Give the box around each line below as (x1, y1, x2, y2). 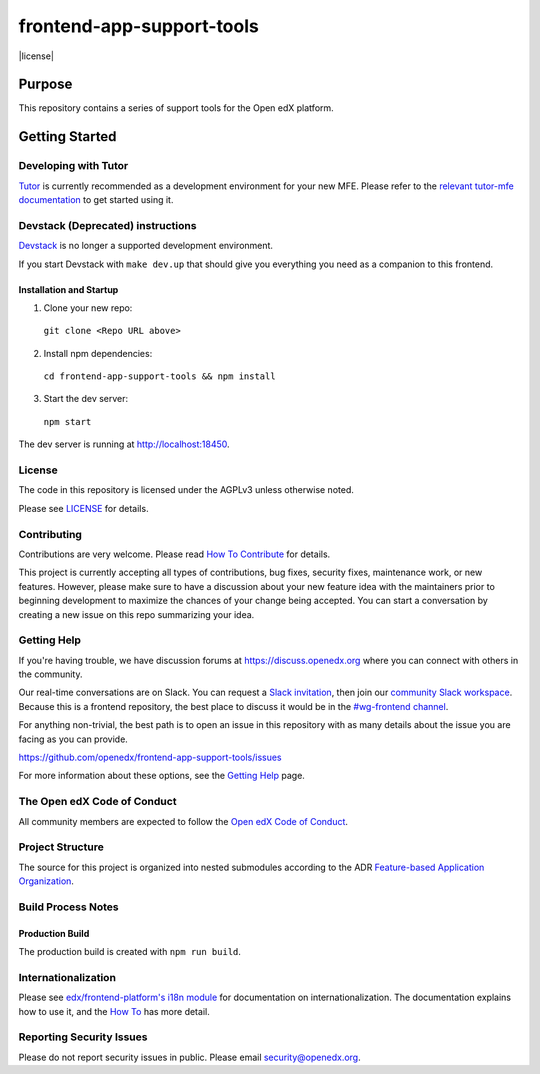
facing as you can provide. (18, 733, 129, 745)
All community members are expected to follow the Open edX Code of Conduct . (18, 815, 349, 827)
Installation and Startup (18, 283, 119, 295)
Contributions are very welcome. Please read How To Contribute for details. (18, 548, 331, 560)
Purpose (18, 76, 73, 93)
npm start (43, 416, 92, 427)
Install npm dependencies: (43, 347, 153, 359)
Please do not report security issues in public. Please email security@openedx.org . (18, 1051, 361, 1063)
